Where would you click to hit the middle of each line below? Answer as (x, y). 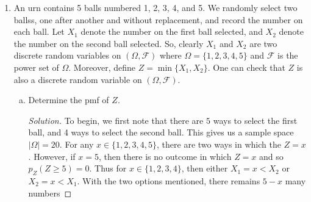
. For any (77, 144)
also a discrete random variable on (78, 79)
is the (288, 55)
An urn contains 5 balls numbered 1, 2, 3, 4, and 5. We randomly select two (155, 7)
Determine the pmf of (69, 100)
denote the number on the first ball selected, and (172, 31)
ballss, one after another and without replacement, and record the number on (158, 19)
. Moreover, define (102, 67)
